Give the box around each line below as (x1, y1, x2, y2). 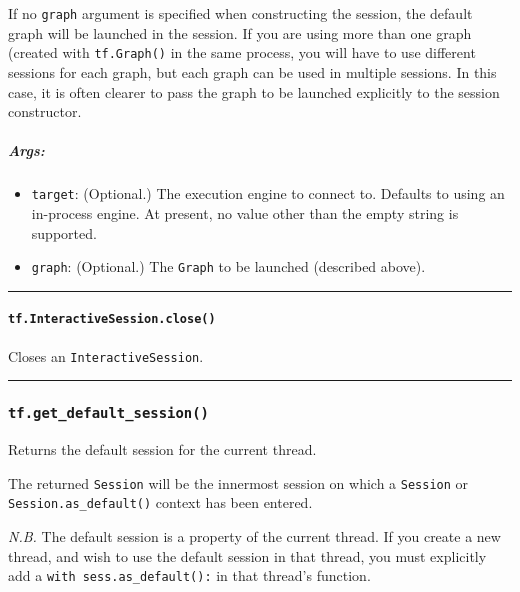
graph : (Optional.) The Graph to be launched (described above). (31, 256, 426, 277)
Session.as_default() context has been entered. (8, 492, 313, 513)
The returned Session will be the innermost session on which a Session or (8, 472, 469, 493)
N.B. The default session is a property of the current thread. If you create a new (8, 525, 501, 546)
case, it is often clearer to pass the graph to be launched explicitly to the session (8, 81, 500, 102)
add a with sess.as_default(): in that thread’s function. (8, 565, 371, 586)
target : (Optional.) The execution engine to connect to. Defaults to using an (31, 183, 505, 204)
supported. (31, 222, 97, 243)
